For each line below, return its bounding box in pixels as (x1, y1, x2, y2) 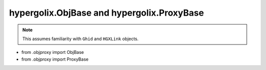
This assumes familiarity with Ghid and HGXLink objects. (22, 36, 139, 42)
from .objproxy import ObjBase (21, 49, 84, 55)
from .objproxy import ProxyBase (21, 56, 89, 62)
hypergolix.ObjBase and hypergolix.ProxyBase (9, 7, 204, 18)
